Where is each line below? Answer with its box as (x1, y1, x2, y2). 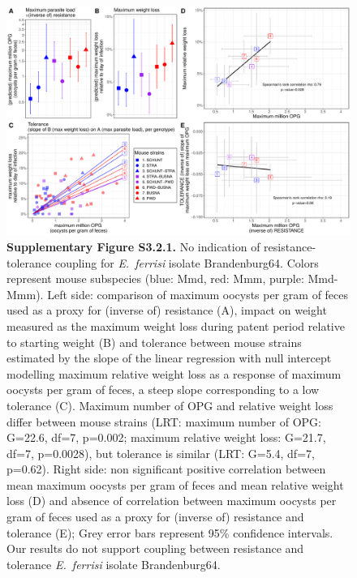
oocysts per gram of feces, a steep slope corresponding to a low (6, 381, 320, 398)
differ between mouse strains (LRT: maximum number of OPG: (6, 413, 321, 430)
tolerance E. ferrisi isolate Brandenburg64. (6, 555, 221, 572)
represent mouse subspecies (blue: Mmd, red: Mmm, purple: (6, 270, 304, 287)
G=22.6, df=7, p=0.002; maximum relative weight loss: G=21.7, (6, 429, 326, 446)
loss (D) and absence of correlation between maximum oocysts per (6, 492, 337, 509)
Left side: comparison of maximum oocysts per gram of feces (47, 285, 349, 302)
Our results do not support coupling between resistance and (6, 540, 304, 557)
